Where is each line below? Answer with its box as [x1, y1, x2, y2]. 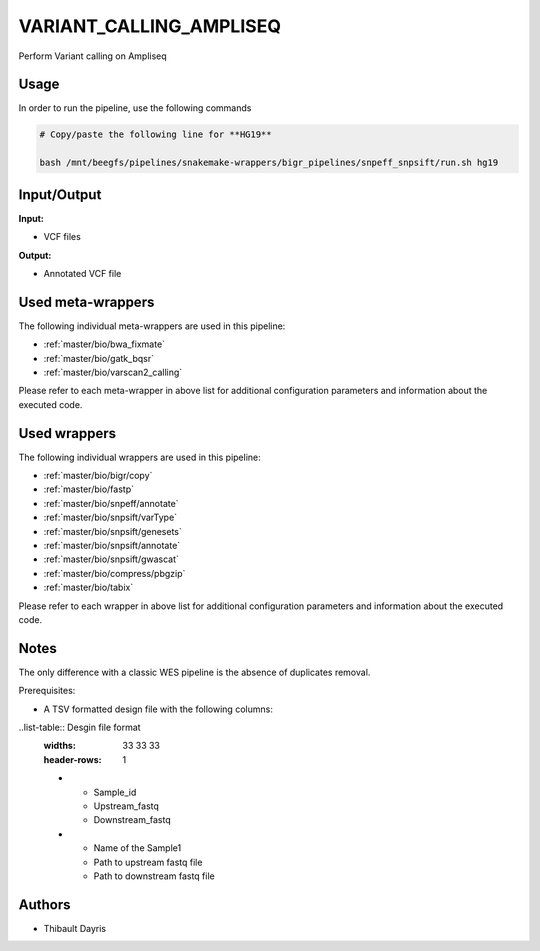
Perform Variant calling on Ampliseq [18, 50, 167, 62]
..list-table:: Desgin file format [18, 721, 141, 734]
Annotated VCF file [43, 267, 122, 279]
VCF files [43, 231, 82, 243]
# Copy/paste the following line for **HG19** [39, 129, 272, 140]
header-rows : [43, 753, 102, 765]
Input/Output [18, 186, 102, 203]
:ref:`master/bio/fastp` [43, 483, 135, 495]
